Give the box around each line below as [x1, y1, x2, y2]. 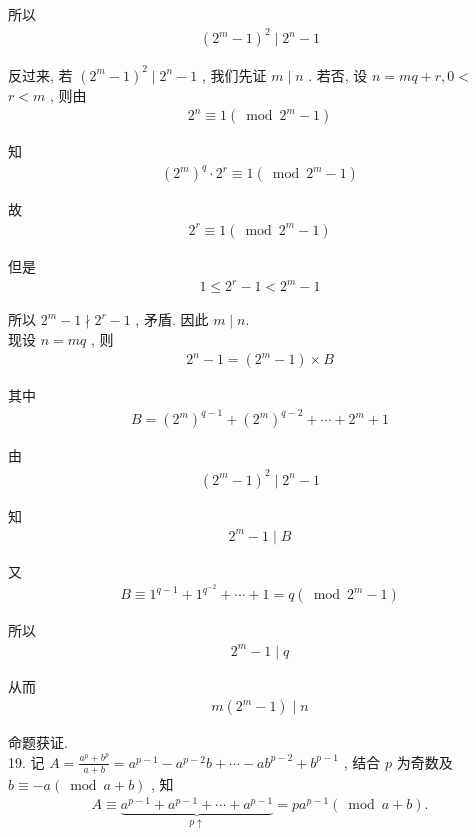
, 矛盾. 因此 [135, 309, 209, 330]
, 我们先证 [202, 64, 267, 85]
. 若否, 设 [308, 64, 368, 85]
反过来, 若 [8, 64, 73, 85]
